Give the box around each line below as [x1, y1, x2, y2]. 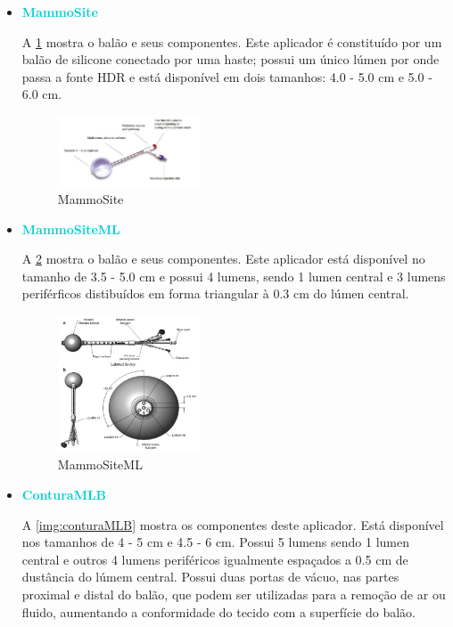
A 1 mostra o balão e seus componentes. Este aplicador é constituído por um [21, 32, 442, 51]
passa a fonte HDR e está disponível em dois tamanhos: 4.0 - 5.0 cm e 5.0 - [21, 67, 432, 85]
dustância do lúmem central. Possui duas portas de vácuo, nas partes [21, 567, 399, 586]
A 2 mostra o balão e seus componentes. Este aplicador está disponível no [21, 249, 425, 268]
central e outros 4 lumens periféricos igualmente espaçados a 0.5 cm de [21, 550, 408, 568]
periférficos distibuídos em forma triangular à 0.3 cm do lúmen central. [21, 284, 409, 303]
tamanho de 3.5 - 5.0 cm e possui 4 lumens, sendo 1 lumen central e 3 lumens [21, 266, 446, 285]
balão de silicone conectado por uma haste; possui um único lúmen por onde [21, 50, 440, 69]
